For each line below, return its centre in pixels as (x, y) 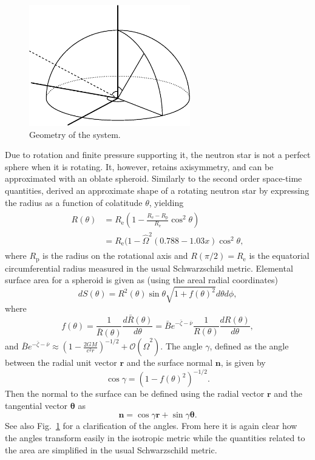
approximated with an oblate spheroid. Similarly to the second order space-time (154, 178)
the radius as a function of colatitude (74, 202)
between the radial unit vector (61, 362)
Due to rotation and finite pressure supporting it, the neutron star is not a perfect (158, 155)
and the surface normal (170, 362)
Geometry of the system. (75, 134)
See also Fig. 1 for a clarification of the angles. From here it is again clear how (151, 426)
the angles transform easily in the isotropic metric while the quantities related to (155, 438)
